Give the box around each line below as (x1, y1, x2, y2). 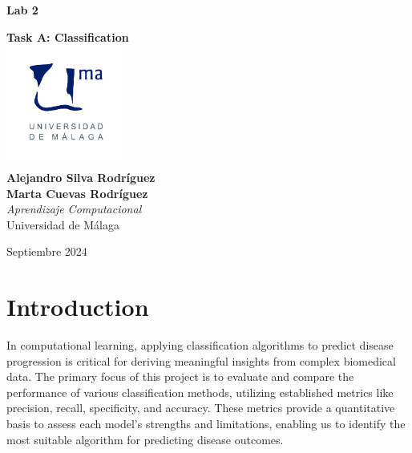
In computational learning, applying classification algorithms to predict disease (6, 337, 394, 354)
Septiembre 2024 (6, 243, 87, 260)
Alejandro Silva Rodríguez (6, 168, 156, 185)
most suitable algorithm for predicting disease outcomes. (6, 431, 284, 447)
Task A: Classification (6, 28, 129, 45)
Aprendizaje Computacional (6, 200, 142, 217)
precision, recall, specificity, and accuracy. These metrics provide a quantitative (6, 399, 395, 416)
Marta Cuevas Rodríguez (6, 184, 148, 201)
